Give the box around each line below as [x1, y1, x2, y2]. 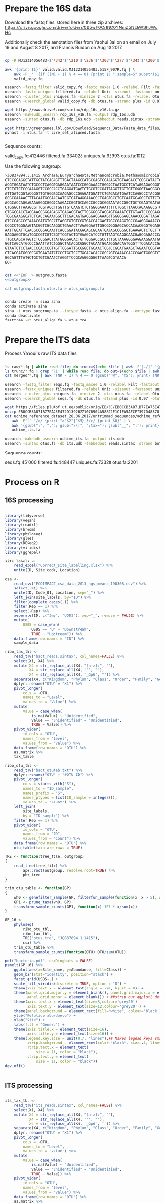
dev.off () [5, 1063, 26, 1068]
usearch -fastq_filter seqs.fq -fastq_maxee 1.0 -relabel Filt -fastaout [5, 382, 160, 387]
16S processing [5, 496, 53, 505]
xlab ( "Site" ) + [14, 1017, 45, 1022]
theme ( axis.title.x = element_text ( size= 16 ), [14, 1027, 109, 1032]
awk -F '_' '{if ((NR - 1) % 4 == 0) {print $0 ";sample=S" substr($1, [14, 72, 162, 77]
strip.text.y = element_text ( [27, 1054, 89, 1059]
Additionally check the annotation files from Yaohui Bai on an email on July [5, 39, 156, 45]
